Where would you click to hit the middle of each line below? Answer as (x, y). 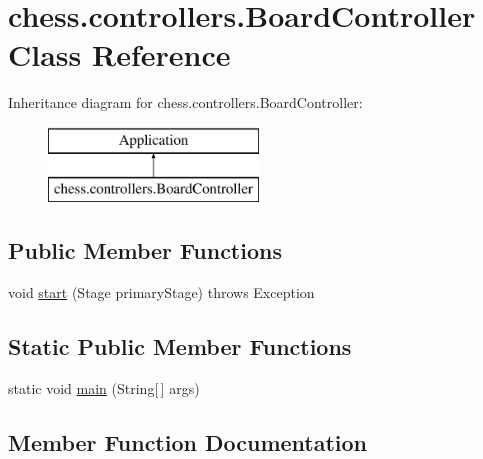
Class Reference (119, 54)
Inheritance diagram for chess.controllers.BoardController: (185, 102)
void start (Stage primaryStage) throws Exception (161, 292)
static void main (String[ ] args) (104, 388)
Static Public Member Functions (180, 346)
